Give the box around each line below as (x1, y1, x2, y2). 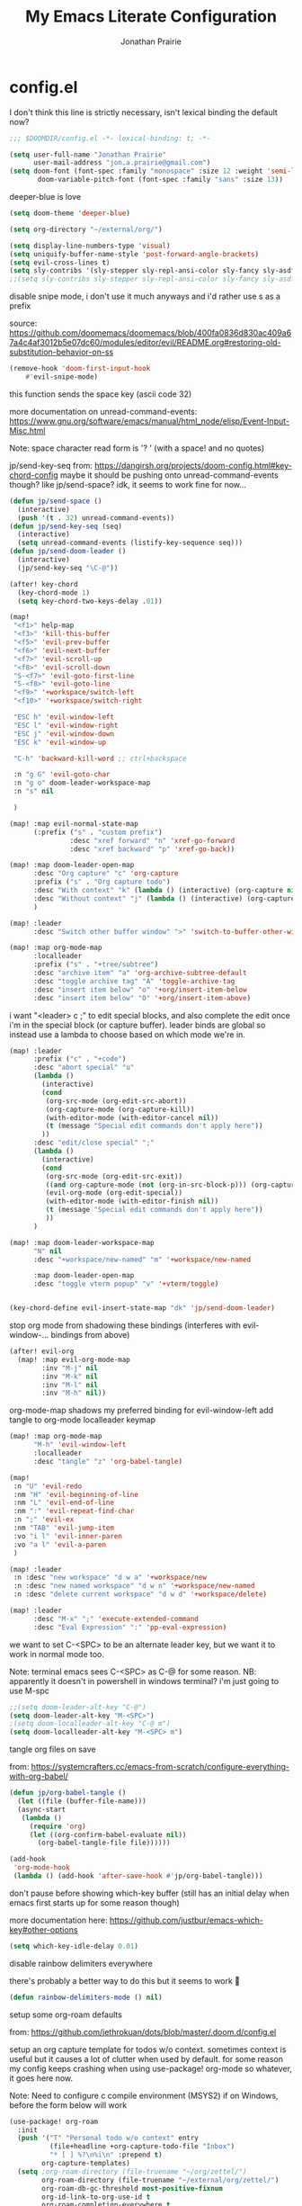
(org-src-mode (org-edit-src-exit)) (45, 1171, 182, 1180)
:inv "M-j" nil (41, 1363, 99, 1373)
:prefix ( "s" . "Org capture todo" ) (32, 877, 171, 887)
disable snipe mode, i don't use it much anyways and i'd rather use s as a (9, 291, 281, 302)
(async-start (17, 1805, 67, 1814)
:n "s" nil (13, 787, 54, 796)
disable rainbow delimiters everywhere (9, 1958, 153, 1968)
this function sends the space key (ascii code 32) (9, 389, 192, 399)
